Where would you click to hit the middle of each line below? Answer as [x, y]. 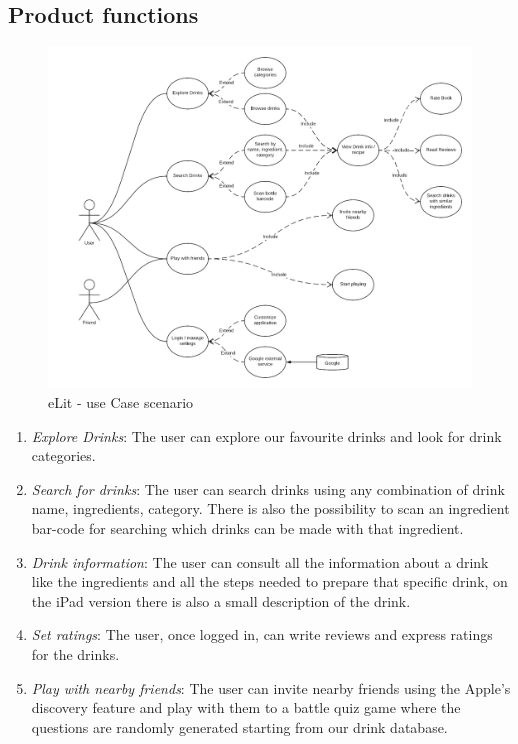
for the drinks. [75, 653]
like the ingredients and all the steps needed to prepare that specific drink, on [269, 581]
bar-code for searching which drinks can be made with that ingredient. [247, 527]
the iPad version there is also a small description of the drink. [221, 600]
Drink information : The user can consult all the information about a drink [260, 561]
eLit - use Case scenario [121, 401]
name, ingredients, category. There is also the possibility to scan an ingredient [270, 508]
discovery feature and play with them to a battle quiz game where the [246, 707]
